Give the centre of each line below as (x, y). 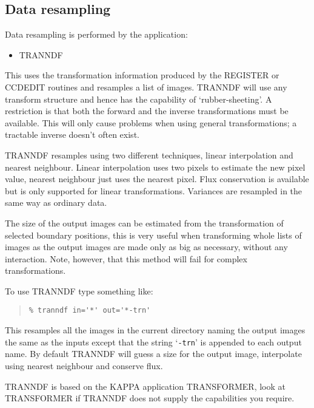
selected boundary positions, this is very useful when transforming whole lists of (153, 235)
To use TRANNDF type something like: (79, 291)
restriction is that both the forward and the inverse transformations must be (147, 111)
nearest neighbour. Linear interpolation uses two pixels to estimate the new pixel (155, 167)
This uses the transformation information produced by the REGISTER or (142, 75)
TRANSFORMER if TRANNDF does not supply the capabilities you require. (150, 398)
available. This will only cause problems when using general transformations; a (151, 122)
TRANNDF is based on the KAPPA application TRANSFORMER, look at (145, 386)
